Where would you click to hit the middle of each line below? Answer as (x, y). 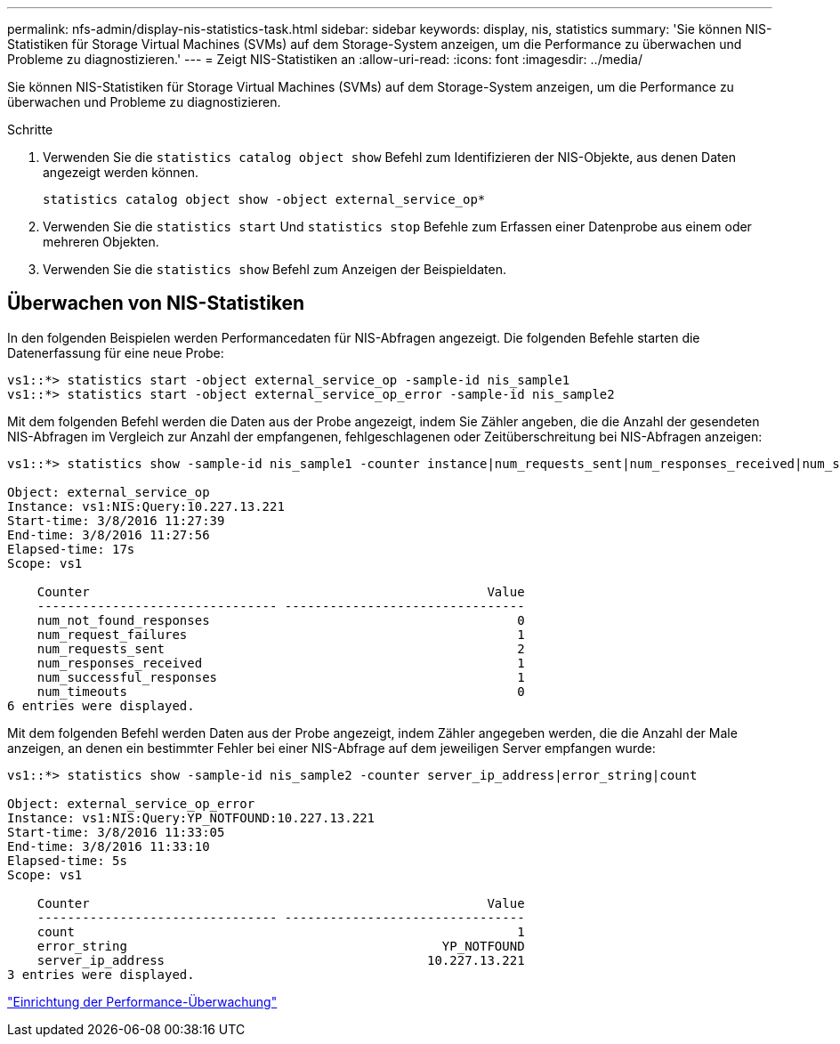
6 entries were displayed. (101, 705)
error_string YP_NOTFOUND (281, 946)
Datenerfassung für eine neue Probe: (116, 352)
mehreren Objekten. (101, 242)
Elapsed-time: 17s (71, 549)
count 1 (281, 931)
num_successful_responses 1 (281, 677)
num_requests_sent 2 (281, 648)
